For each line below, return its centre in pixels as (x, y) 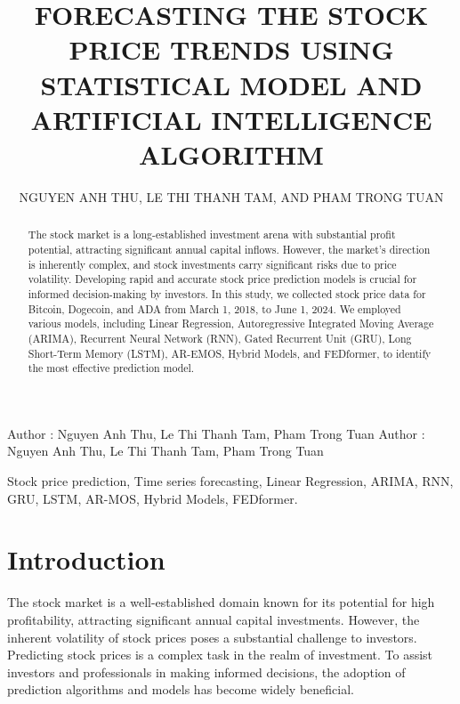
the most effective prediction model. (111, 368)
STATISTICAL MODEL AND (231, 84)
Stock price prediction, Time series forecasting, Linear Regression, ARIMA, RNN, (230, 481)
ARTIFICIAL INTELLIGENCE (231, 119)
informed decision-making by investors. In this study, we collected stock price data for (227, 293)
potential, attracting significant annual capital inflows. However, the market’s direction (229, 249)
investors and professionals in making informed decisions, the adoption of (206, 672)
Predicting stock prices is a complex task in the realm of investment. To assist (220, 655)
